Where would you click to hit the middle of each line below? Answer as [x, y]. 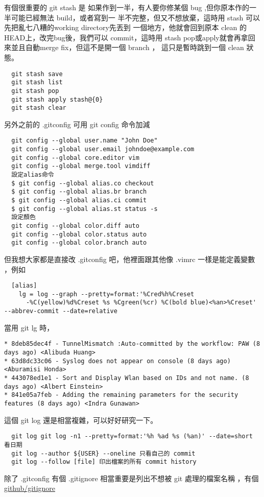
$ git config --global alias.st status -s [85, 209]
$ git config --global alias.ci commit [79, 200]
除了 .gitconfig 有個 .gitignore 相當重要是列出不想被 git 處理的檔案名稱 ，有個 [131, 478]
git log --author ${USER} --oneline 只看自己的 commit [103, 453]
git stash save [37, 74]
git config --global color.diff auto [75, 226]
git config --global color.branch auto [79, 243]
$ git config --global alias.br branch [79, 192]
